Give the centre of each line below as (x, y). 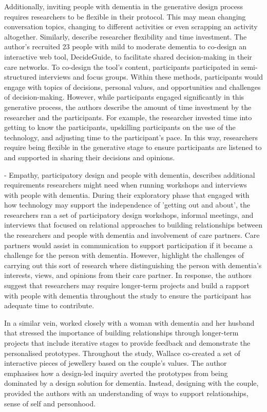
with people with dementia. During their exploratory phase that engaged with (127, 194)
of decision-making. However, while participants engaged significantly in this (124, 97)
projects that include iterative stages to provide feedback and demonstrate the (127, 343)
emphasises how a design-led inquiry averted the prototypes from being (116, 373)
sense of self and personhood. (50, 403)
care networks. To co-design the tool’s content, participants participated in (122, 67)
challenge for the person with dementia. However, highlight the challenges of (124, 255)
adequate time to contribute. (49, 305)
